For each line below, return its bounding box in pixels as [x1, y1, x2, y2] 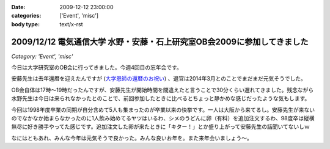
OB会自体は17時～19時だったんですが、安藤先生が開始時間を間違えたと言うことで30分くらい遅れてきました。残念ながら [11, 86, 314, 93]
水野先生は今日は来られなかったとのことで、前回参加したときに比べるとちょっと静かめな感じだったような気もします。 [11, 95, 310, 102]
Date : [11, 4, 26, 10]
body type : [11, 20, 40, 27]
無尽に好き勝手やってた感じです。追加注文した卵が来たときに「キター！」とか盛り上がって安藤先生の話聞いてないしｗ [11, 123, 310, 131]
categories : [11, 12, 42, 20]
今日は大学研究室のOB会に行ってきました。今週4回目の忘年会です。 [11, 64, 183, 71]
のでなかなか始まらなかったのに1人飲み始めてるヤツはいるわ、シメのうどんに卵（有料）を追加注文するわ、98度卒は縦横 [11, 115, 315, 122]
